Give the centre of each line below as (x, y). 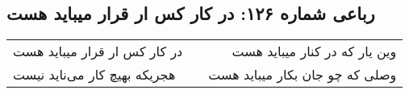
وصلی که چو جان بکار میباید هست (303, 75)
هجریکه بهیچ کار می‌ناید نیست (94, 75)
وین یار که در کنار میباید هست (314, 51)
